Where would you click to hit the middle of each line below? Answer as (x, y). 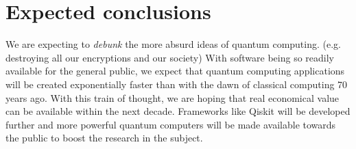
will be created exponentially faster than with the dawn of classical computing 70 (177, 84)
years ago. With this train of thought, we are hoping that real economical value (173, 97)
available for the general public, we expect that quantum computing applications (175, 71)
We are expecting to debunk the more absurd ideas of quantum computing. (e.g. (173, 44)
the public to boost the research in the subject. (104, 138)
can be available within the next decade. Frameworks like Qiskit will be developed (178, 111)
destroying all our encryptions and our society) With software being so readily (170, 57)
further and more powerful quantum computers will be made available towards (171, 124)
